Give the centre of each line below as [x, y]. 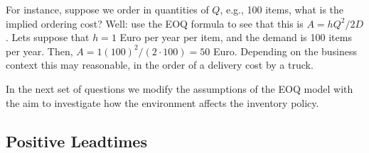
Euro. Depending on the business [285, 51]
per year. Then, [39, 51]
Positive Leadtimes [76, 141]
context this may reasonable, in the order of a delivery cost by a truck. [160, 65]
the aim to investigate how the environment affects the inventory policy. [162, 102]
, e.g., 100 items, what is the [282, 9]
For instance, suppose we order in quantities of [107, 9]
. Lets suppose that [48, 37]
